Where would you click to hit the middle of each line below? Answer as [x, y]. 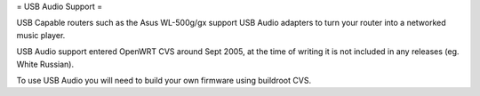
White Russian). [45, 64]
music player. [41, 35]
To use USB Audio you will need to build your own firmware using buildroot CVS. [164, 80]
